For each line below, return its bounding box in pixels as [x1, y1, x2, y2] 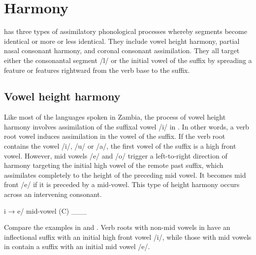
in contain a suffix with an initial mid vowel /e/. [4, 241, 150, 252]
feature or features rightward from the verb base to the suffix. [4, 64, 190, 75]
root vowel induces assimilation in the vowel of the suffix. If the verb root [4, 131, 225, 141]
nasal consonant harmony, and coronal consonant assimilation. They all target [4, 45, 240, 56]
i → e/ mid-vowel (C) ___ [4, 205, 87, 216]
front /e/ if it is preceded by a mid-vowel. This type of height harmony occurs [4, 179, 240, 190]
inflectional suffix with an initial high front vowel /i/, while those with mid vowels [4, 231, 252, 242]
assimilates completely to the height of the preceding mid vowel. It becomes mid [4, 169, 246, 180]
